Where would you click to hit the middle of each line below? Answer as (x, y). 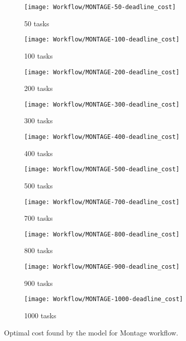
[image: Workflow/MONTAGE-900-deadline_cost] (102, 267)
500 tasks (39, 185)
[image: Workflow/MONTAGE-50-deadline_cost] (100, 7)
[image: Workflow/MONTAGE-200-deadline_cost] (102, 72)
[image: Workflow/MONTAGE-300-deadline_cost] (102, 104)
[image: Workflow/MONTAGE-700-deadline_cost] (102, 202)
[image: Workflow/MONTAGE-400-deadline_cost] (102, 137)
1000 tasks (40, 315)
